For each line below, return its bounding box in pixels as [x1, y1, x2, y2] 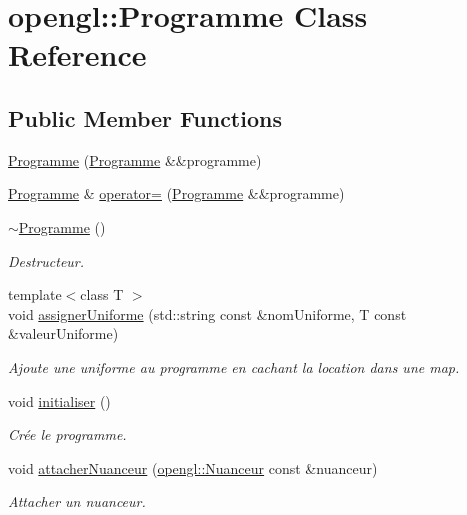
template [8, 284, 62, 305]
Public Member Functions [8, 102, 282, 133]
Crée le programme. [8, 424, 127, 445]
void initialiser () [8, 390, 111, 411]
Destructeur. [8, 250, 85, 271]
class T [80, 284, 124, 305]
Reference [8, 34, 147, 75]
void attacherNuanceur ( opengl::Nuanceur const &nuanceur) [8, 457, 378, 478]
